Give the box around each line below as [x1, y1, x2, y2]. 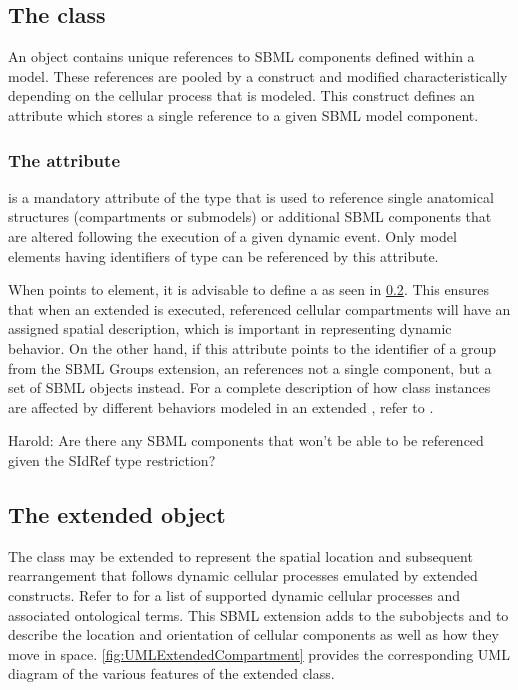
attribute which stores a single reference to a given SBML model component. [8, 104, 479, 125]
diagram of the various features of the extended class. [8, 663, 335, 684]
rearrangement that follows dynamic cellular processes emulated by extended [8, 565, 478, 586]
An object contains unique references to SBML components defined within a [8, 46, 475, 67]
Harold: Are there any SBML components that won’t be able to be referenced [8, 430, 484, 451]
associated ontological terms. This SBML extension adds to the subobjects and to [8, 604, 509, 625]
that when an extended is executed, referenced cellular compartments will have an [8, 298, 511, 319]
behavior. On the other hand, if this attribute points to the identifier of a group [8, 337, 497, 358]
